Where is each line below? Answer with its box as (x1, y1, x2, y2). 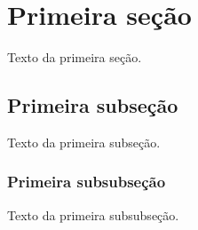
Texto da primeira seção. (7, 48, 142, 67)
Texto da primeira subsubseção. (7, 205, 179, 224)
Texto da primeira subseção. (7, 132, 161, 151)
